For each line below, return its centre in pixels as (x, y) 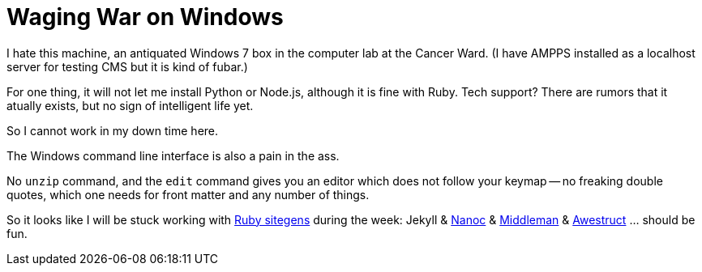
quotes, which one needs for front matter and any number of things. (188, 194)
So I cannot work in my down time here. (113, 130)
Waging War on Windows (145, 17)
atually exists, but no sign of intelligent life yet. (130, 105)
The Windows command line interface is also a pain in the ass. (173, 155)
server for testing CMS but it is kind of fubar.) (127, 66)
